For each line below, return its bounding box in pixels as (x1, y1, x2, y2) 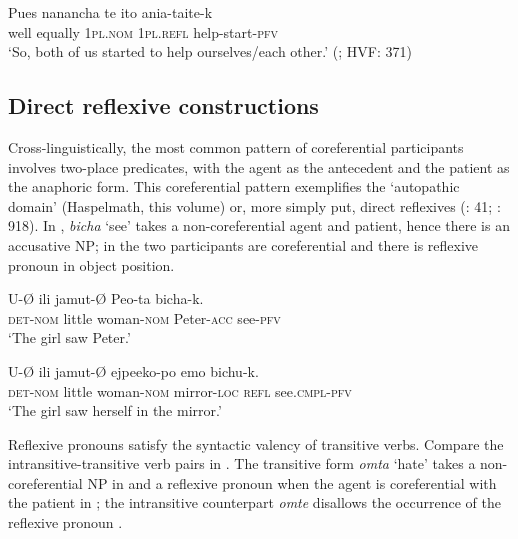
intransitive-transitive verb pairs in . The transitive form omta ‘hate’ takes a (8, 453, 476, 474)
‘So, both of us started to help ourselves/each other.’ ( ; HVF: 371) (8, 41, 412, 62)
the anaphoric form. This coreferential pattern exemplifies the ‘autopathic (8, 176, 460, 197)
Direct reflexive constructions (8, 90, 319, 121)
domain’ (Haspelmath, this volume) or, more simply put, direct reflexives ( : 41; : (8, 195, 501, 216)
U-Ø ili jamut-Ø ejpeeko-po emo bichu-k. (8, 360, 259, 381)
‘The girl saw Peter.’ (8, 327, 131, 348)
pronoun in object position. (8, 254, 175, 275)
